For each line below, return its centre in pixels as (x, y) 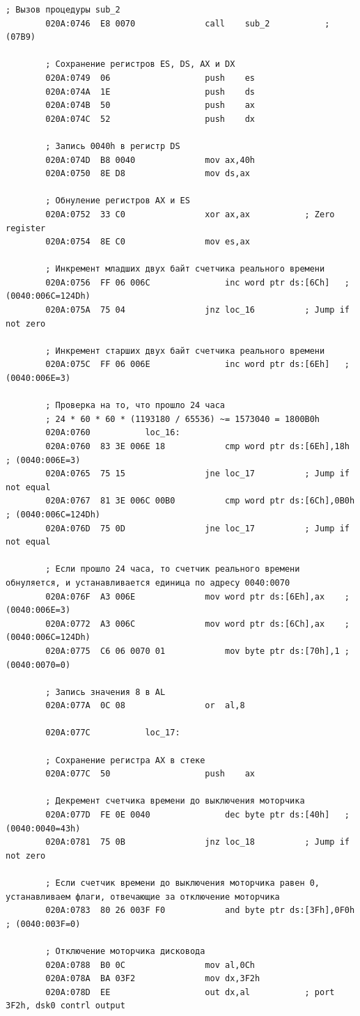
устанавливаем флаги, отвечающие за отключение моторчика (143, 897)
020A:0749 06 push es (150, 78)
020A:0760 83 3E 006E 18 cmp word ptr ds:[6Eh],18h (197, 446)
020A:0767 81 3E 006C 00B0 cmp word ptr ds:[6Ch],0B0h (200, 501)
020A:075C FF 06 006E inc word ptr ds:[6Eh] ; (197, 365)
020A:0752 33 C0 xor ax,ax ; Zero (190, 214)
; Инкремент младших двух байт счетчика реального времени (185, 269)
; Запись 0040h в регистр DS (113, 146)
